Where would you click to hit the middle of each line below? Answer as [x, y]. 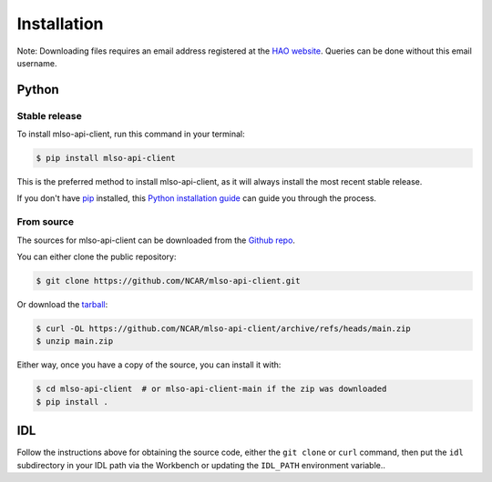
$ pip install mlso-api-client [106, 158]
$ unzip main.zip [75, 341]
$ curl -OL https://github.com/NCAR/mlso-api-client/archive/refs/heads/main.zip [224, 328]
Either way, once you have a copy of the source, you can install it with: [149, 365]
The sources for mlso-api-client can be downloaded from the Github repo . [156, 240]
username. [37, 63]
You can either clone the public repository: [97, 256]
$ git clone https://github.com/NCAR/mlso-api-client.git [168, 281]
